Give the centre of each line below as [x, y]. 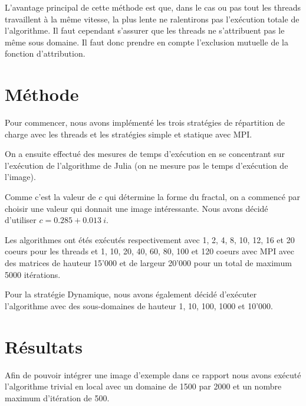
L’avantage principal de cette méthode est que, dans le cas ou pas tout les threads [153, 7]
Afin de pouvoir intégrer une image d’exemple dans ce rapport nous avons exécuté [153, 374]
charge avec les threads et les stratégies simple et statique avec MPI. [129, 134]
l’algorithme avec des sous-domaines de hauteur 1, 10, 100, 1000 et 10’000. [139, 305]
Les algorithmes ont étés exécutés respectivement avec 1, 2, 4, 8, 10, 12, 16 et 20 [150, 239]
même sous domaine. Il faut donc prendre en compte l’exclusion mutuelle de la [147, 42]
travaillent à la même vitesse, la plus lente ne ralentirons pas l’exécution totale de [152, 19]
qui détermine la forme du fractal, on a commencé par [202, 197]
